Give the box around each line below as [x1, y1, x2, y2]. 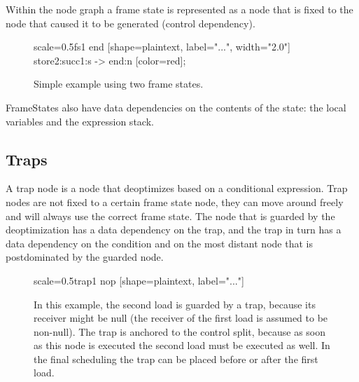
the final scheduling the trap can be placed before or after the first [34, 351, 318, 366]
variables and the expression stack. [6, 114, 154, 128]
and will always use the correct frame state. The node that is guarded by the [6, 208, 335, 223]
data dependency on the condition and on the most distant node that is [6, 236, 313, 250]
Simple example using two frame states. [34, 76, 204, 91]
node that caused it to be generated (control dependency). [6, 15, 255, 30]
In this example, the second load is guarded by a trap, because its [34, 296, 316, 311]
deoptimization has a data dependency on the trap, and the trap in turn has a [6, 222, 342, 237]
